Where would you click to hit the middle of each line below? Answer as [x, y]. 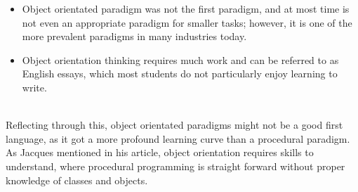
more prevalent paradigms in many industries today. [134, 36]
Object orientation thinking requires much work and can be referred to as [180, 59]
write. [34, 87]
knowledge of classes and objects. [77, 180]
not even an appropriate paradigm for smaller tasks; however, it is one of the [187, 22]
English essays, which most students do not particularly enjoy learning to [180, 73]
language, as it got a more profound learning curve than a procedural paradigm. [178, 138]
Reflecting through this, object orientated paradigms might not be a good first [174, 125]
